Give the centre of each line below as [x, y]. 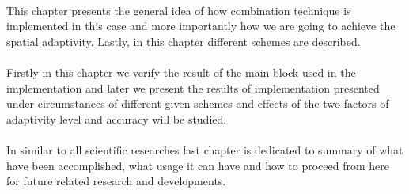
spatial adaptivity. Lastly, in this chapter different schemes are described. [184, 41]
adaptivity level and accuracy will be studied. [117, 118]
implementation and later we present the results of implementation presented [193, 87]
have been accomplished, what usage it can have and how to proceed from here [198, 165]
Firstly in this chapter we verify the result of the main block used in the [181, 72]
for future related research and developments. [116, 181]
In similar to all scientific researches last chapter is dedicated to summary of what [205, 149]
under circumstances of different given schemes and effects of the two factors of [198, 103]
